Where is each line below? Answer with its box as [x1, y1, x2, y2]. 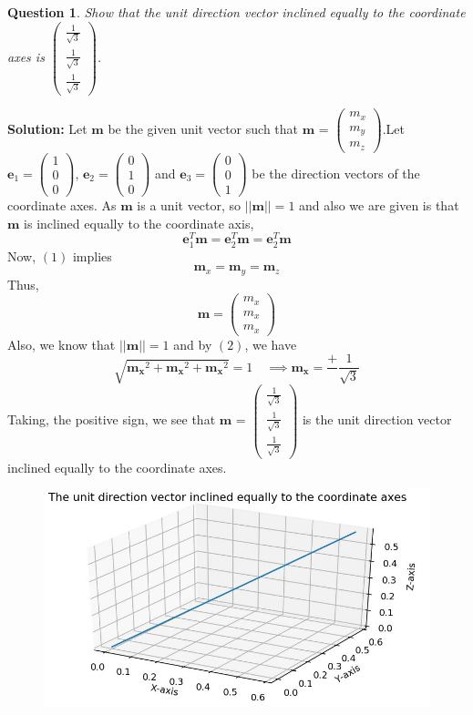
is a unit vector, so [137, 196, 242, 215]
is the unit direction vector [302, 410, 452, 429]
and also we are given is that [299, 196, 459, 215]
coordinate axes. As [7, 196, 117, 215]
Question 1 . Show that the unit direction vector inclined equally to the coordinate [7, 3, 466, 21]
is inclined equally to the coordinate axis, [24, 213, 254, 232]
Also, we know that [7, 334, 116, 353]
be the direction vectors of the [252, 163, 420, 182]
